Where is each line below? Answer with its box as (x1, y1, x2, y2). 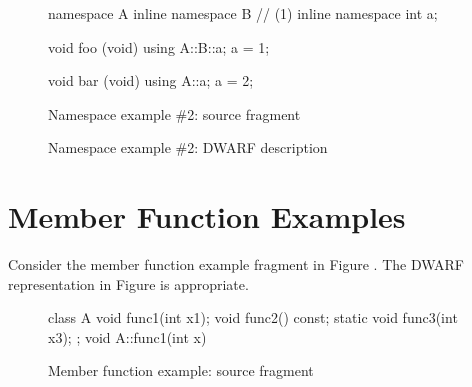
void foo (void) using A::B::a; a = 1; (48, 36, 270, 57)
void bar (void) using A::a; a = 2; (48, 70, 254, 91)
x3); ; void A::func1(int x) (48, 326, 207, 347)
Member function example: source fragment (48, 360, 314, 381)
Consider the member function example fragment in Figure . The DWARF (8, 254, 465, 275)
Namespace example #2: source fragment (48, 103, 301, 124)
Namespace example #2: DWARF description (48, 137, 328, 158)
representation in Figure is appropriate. (8, 273, 249, 294)
